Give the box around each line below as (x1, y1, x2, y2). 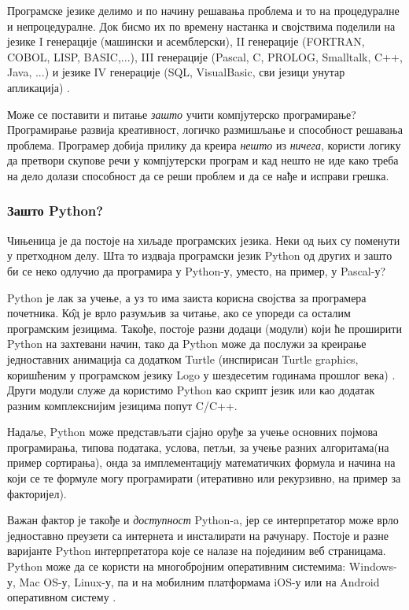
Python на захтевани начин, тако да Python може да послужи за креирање (7, 335, 367, 352)
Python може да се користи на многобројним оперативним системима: (7, 558, 346, 575)
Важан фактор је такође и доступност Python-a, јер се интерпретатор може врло (7, 512, 399, 528)
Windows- (348, 558, 397, 575)
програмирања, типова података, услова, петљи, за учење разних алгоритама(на (7, 438, 389, 455)
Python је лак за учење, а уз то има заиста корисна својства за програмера (7, 289, 367, 305)
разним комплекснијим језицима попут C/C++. (7, 397, 238, 413)
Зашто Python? (7, 201, 104, 220)
